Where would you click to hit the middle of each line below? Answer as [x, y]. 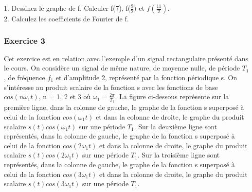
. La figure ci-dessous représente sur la [172, 96]
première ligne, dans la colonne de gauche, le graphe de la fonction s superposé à [124, 107]
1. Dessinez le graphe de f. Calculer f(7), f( [67, 8]
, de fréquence [25, 77]
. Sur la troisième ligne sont [179, 155]
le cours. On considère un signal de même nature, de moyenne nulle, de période [122, 68]
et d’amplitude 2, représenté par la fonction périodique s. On [146, 77]
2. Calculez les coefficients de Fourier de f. [66, 18]
